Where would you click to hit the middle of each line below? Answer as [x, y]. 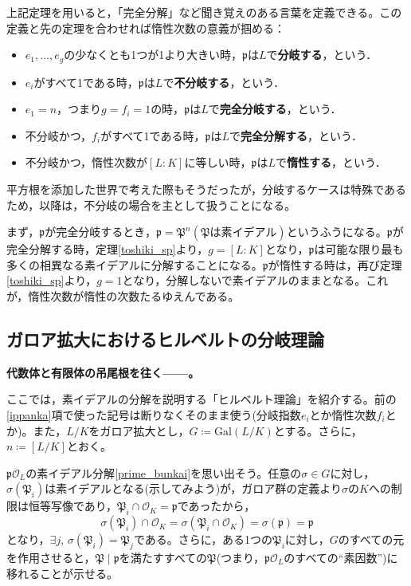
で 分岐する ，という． [322, 55]
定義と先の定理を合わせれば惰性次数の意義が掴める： [146, 28]
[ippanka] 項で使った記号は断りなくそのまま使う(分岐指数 [154, 414]
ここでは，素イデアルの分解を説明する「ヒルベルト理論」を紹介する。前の [202, 399]
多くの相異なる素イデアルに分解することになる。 [135, 264]
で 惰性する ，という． [331, 162]
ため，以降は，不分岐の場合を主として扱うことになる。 [151, 205]
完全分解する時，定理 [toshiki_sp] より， [108, 249]
